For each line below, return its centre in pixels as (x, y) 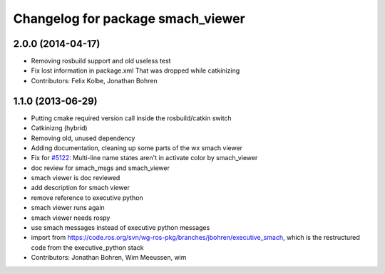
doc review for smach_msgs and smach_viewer (101, 168)
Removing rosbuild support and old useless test (101, 61)
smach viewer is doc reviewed (76, 178)
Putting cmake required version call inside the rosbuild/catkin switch (131, 118)
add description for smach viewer (80, 188)
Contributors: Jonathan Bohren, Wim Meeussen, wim (109, 258)
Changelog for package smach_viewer (129, 19)
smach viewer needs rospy (71, 218)
